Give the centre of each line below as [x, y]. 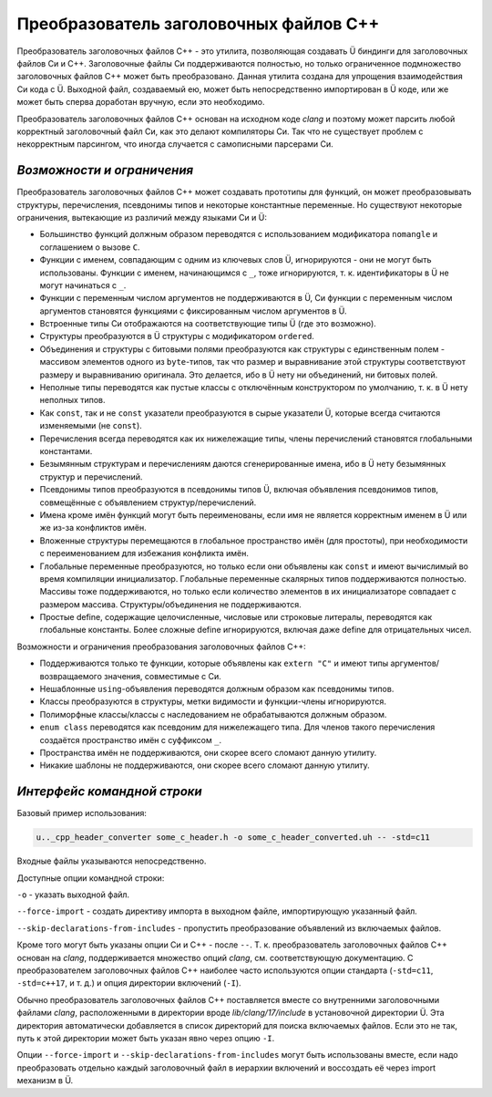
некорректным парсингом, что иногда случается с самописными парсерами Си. [175, 144]
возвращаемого [71, 676]
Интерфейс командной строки [109, 792]
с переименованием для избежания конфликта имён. [144, 554]
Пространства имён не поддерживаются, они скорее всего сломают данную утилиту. [208, 752]
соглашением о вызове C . [90, 247]
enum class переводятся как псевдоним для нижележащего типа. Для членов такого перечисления [237, 727]
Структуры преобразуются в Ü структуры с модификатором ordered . [177, 336]
